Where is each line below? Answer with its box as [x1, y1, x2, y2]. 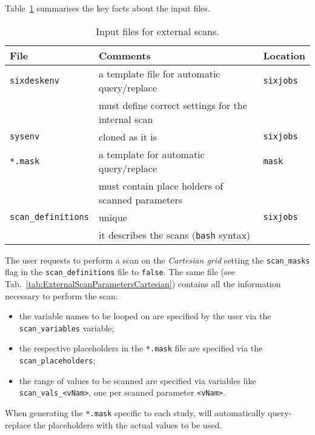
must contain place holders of [98, 178, 224, 193]
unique [98, 210, 127, 224]
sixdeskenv [10, 75, 59, 85]
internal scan [98, 111, 153, 126]
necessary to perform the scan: [5, 289, 118, 302]
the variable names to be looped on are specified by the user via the [19, 310, 271, 322]
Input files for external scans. [96, 24, 219, 38]
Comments [98, 48, 151, 62]
